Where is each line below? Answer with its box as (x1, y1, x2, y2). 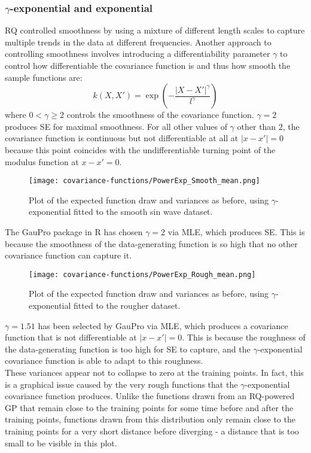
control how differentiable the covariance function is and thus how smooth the (5, 59, 291, 71)
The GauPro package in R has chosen (5, 226, 143, 238)
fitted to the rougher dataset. (74, 299, 181, 312)
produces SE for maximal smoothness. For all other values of (5, 120, 227, 132)
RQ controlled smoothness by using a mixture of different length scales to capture (5, 24, 305, 37)
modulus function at (5, 155, 79, 168)
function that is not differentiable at (5, 331, 137, 343)
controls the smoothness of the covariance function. (66, 108, 254, 121)
